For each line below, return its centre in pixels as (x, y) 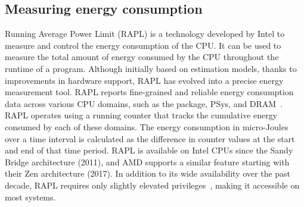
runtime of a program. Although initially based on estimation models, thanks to (151, 68)
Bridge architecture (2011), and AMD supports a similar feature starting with (147, 161)
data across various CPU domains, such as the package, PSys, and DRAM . (144, 103)
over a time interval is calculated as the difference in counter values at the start (150, 138)
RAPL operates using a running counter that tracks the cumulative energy (141, 115)
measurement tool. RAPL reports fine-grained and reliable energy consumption (149, 92)
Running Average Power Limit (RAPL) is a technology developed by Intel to (145, 34)
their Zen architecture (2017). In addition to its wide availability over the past (148, 173)
